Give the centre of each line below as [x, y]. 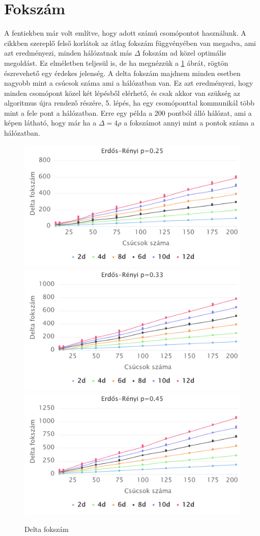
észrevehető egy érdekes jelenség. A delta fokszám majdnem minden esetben [122, 73]
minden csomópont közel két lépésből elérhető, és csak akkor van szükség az [122, 93]
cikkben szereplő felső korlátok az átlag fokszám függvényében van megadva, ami [130, 43]
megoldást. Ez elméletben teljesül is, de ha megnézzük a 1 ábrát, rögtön [116, 62]
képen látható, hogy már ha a [50, 123]
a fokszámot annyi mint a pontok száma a [189, 123]
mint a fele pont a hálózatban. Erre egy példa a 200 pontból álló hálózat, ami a [128, 112]
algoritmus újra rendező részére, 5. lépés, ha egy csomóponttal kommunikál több [129, 103]
